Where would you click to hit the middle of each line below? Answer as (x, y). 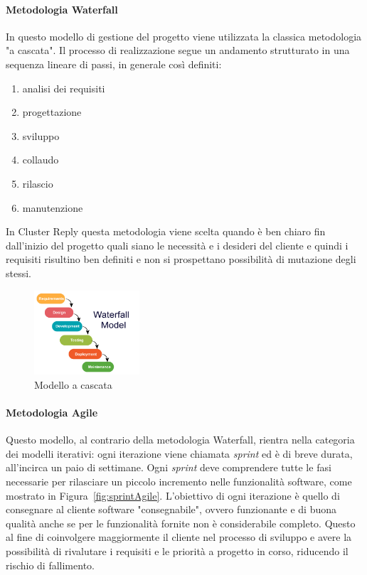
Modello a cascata (73, 384)
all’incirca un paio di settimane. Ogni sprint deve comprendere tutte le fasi (169, 467)
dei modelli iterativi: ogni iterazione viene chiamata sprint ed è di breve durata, (179, 453)
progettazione (52, 112)
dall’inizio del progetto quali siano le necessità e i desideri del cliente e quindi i (177, 245)
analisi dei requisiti (64, 88)
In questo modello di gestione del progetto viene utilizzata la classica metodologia (184, 36)
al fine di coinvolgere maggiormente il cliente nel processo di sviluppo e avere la (179, 537)
